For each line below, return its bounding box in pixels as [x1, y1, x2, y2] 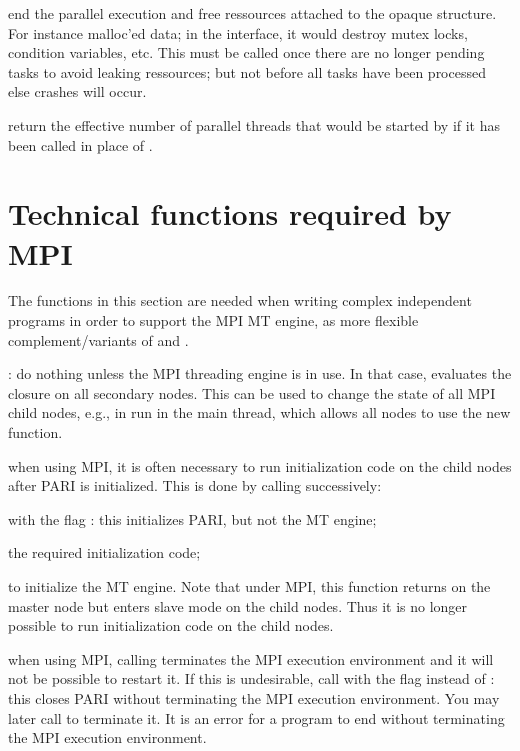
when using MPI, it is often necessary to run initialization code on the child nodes [8, 455, 512, 476]
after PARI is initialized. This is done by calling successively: [8, 475, 382, 496]
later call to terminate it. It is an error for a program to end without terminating [8, 707, 505, 728]
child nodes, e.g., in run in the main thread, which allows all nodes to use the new [8, 402, 511, 423]
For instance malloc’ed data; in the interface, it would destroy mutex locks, [8, 22, 468, 43]
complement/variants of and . [8, 329, 189, 350]
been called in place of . [8, 134, 153, 155]
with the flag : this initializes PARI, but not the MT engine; [8, 508, 377, 529]
